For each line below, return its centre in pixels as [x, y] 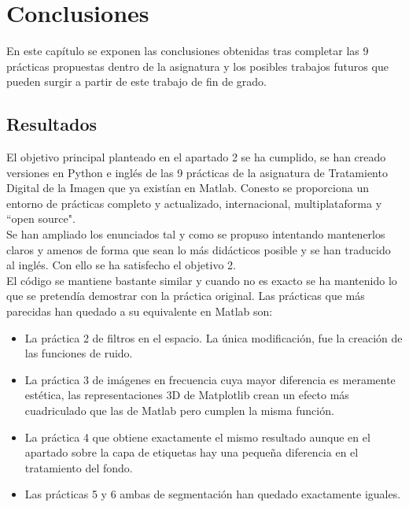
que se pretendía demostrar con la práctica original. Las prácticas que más [186, 296]
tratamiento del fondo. [79, 467]
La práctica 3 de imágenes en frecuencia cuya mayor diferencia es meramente [210, 379]
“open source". [41, 218]
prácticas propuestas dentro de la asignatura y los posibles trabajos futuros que [197, 66]
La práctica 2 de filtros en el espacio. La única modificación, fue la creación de [214, 337]
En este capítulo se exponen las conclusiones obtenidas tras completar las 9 [188, 51]
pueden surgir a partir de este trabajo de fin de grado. [136, 81]
